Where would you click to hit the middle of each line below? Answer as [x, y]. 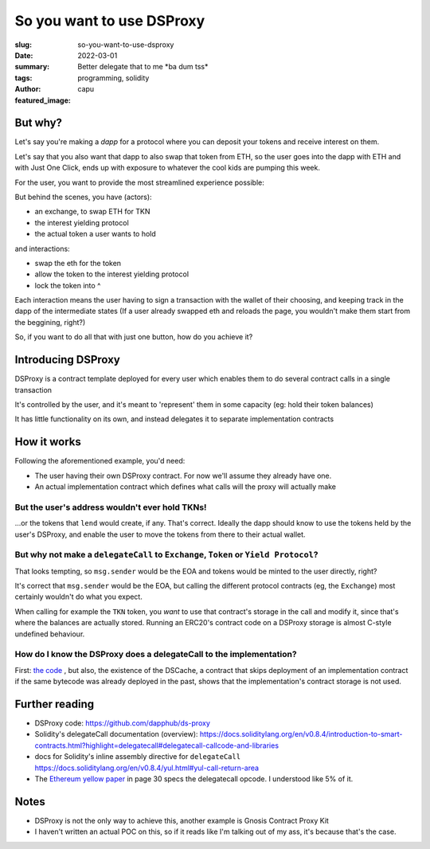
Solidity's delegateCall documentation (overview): [116, 734]
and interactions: [43, 248]
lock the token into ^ [68, 285]
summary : [32, 67]
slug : [23, 45]
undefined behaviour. [50, 634]
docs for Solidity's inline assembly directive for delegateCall [138, 757]
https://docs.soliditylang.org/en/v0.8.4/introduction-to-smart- [301, 734]
